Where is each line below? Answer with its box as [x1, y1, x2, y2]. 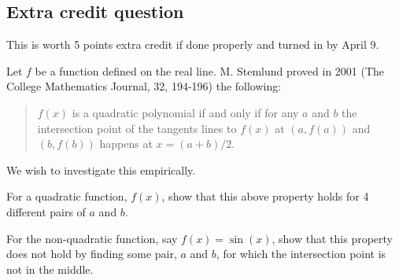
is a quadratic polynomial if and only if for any [72, 104, 299, 120]
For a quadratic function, [6, 188, 127, 204]
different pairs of [6, 203, 86, 219]
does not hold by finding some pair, [6, 245, 177, 262]
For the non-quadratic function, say [6, 230, 178, 246]
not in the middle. [6, 260, 94, 277]
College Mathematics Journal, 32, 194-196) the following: [6, 78, 282, 94]
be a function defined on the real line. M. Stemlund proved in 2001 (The [35, 62, 385, 79]
